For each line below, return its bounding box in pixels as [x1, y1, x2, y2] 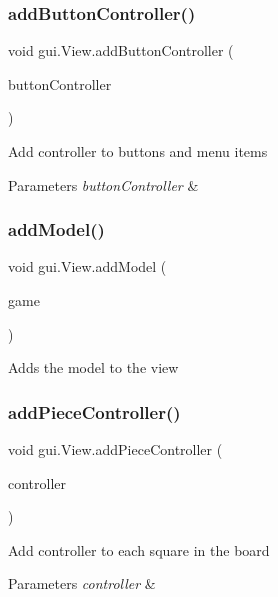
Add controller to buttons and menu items [8, 141, 268, 161]
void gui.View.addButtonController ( [8, 40, 234, 61]
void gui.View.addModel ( [8, 256, 167, 277]
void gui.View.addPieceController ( [8, 439, 223, 459]
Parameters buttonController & [8, 174, 199, 195]
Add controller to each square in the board [8, 539, 270, 560]
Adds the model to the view [8, 357, 179, 378]
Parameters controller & [8, 573, 156, 594]
